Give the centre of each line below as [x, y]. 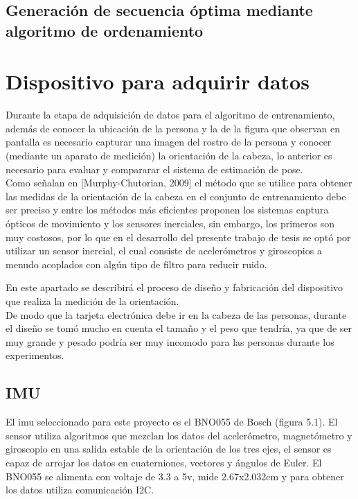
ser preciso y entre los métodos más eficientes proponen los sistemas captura [167, 210]
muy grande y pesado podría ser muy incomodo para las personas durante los [170, 341]
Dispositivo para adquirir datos [158, 81]
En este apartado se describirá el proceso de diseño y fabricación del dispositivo [174, 287]
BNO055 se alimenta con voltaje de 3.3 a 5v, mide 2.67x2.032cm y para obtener [175, 476]
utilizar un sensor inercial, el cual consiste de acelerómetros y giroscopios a [164, 251]
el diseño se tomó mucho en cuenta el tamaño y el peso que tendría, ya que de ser [179, 328]
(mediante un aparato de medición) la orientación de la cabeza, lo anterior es [169, 156]
